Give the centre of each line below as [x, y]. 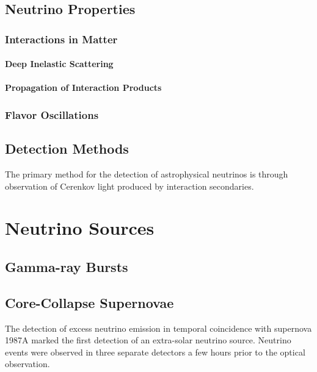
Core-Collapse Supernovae [89, 302]
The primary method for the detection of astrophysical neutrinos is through [147, 174]
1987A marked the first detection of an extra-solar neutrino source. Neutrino [148, 340]
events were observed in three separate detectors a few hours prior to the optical [155, 352]
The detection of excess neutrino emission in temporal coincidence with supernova [158, 328]
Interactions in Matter [61, 39]
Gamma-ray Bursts [67, 266]
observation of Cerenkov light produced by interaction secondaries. [129, 186]
